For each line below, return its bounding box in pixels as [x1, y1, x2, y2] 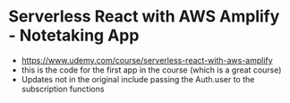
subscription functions [21, 83, 105, 94]
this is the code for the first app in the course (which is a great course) [21, 64, 282, 75]
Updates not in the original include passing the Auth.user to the [21, 73, 255, 84]
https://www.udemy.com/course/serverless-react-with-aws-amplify [21, 55, 274, 65]
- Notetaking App [8, 25, 140, 46]
